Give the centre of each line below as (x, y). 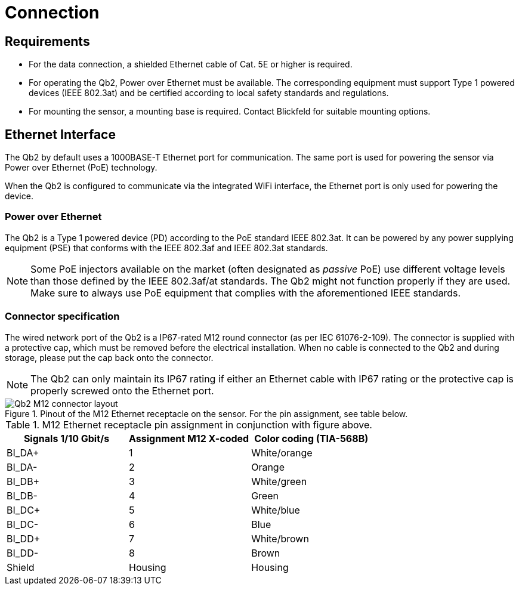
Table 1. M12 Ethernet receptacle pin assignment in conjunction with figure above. (189, 424)
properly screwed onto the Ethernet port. (122, 390)
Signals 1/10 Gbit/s (67, 438)
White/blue (276, 510)
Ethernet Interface (60, 134)
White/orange (282, 452)
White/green (279, 481)
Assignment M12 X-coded (189, 438)
